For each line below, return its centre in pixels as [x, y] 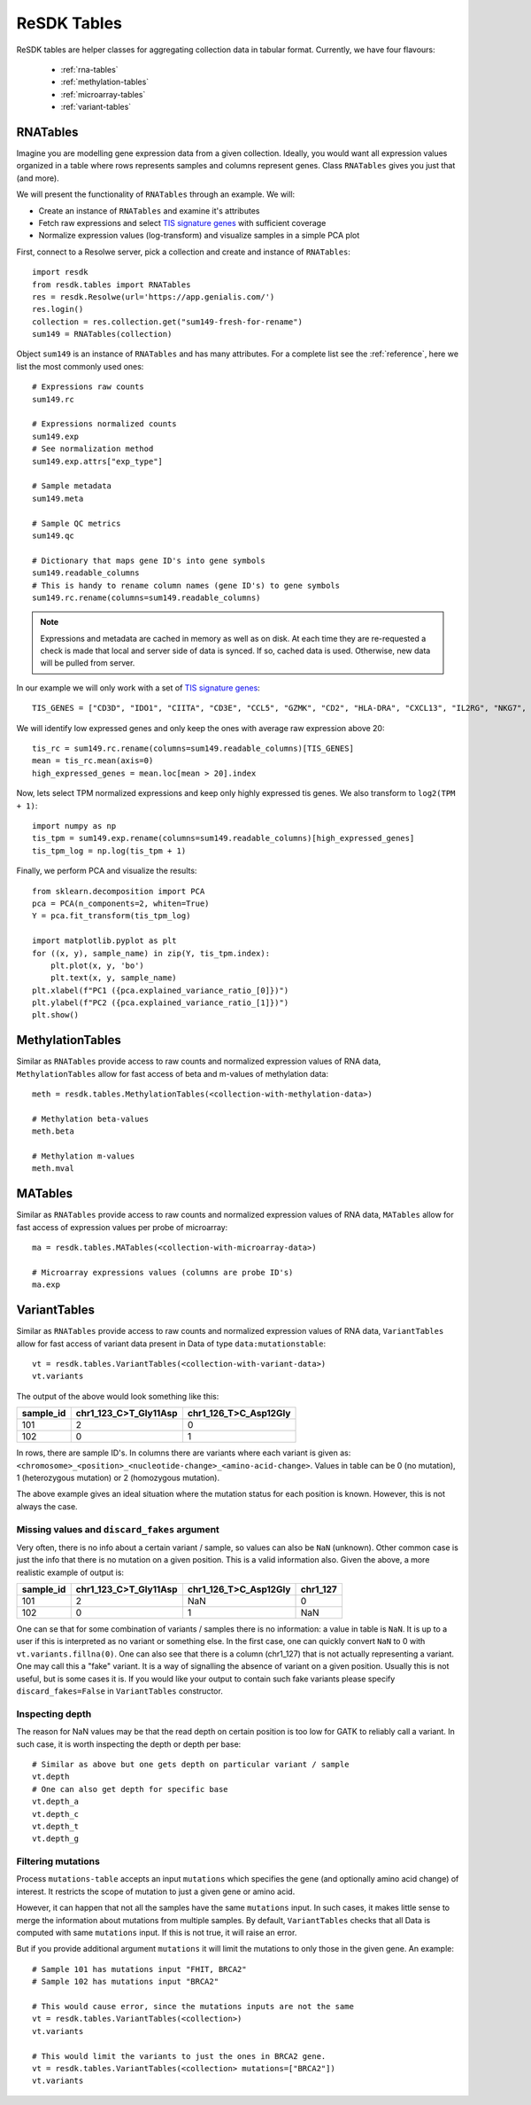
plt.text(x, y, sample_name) [113, 978]
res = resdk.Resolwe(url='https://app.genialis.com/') [154, 296]
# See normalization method [93, 449]
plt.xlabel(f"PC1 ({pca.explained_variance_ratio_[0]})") [161, 990]
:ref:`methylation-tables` [105, 82]
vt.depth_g [56, 1839]
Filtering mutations [58, 1861]
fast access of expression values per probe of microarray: [122, 1227]
